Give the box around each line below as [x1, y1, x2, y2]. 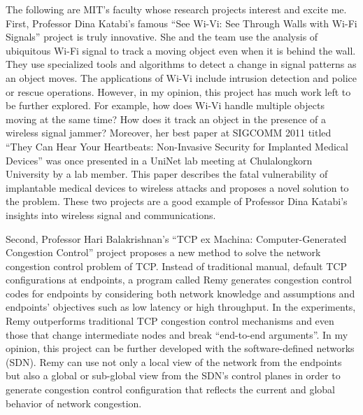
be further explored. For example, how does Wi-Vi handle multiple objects [6, 98, 325, 113]
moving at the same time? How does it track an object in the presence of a [6, 111, 326, 126]
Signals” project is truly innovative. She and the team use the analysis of [6, 29, 318, 44]
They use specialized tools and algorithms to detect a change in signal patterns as [6, 57, 357, 71]
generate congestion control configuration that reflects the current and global [6, 382, 335, 397]
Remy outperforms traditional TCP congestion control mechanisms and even [6, 314, 334, 328]
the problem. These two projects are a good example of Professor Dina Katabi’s [6, 194, 348, 209]
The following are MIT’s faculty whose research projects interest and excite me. [6, 2, 347, 16]
